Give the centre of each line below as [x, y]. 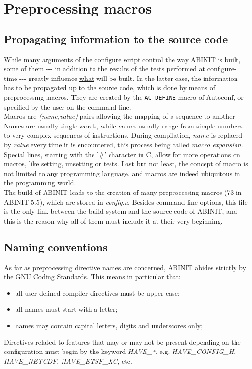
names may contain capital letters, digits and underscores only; [109, 325]
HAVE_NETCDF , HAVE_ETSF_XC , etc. [68, 361]
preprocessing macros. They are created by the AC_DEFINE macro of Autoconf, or [124, 97]
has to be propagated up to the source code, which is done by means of [110, 88]
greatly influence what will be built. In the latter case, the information [133, 78]
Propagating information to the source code [116, 39]
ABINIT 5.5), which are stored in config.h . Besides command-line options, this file [126, 201]
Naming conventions [56, 247]
